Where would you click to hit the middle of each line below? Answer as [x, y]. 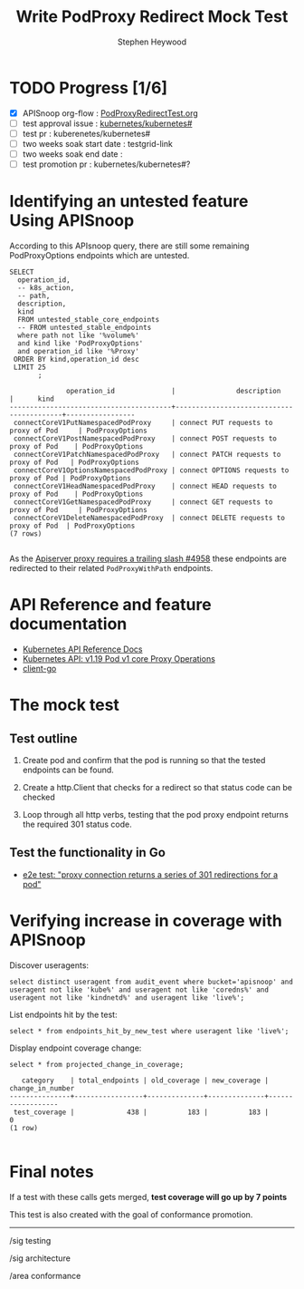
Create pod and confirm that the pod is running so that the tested [144, 760]
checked [39, 797]
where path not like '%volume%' [79, 335]
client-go [39, 668]
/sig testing [30, 1240]
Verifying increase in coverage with [146, 921]
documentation [68, 624]
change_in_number [42, 1088]
